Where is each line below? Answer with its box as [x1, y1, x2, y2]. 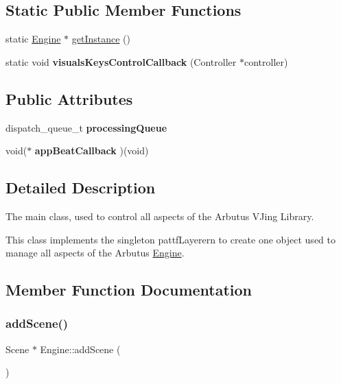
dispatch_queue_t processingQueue [5, 120, 167, 134]
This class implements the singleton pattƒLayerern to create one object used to [5, 232, 336, 246]
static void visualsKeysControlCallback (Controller [5, 54, 237, 69]
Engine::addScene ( [40, 341, 121, 356]
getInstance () [71, 32, 130, 46]
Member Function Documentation [5, 279, 252, 300]
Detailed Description [5, 177, 156, 198]
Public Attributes [5, 88, 133, 109]
